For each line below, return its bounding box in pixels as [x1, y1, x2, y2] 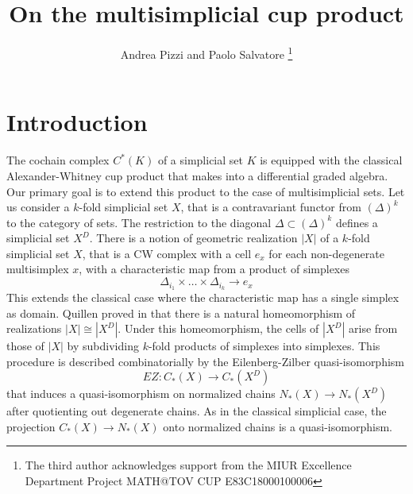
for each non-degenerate [268, 245, 384, 261]
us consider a [6, 199, 70, 215]
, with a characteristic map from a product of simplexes [79, 261, 349, 277]
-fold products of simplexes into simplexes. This [148, 338, 380, 354]
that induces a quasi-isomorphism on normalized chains [6, 385, 276, 402]
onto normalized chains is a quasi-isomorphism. [163, 418, 392, 434]
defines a [335, 214, 378, 230]
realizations [6, 320, 62, 337]
